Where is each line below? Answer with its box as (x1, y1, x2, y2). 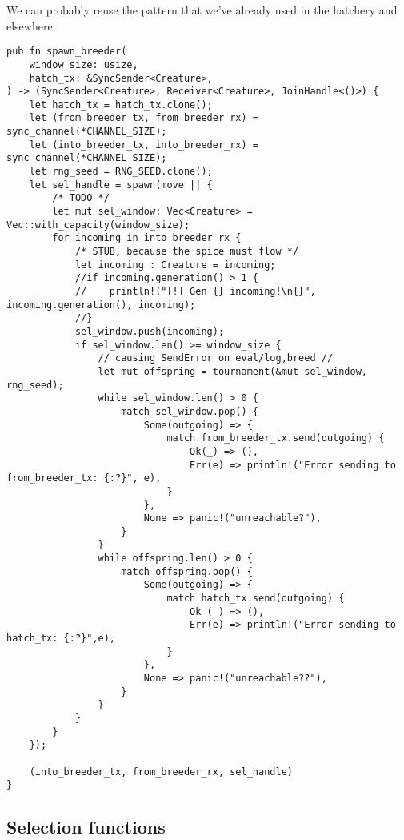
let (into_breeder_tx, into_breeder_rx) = (29, 139, 258, 151)
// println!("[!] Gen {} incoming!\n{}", (74, 286, 316, 297)
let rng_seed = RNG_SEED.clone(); (29, 166, 213, 178)
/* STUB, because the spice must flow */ (74, 246, 299, 258)
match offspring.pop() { (121, 565, 253, 577)
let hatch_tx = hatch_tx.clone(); (29, 98, 213, 111)
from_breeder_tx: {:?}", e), (6, 472, 162, 484)
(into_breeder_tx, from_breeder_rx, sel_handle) (29, 766, 293, 778)
